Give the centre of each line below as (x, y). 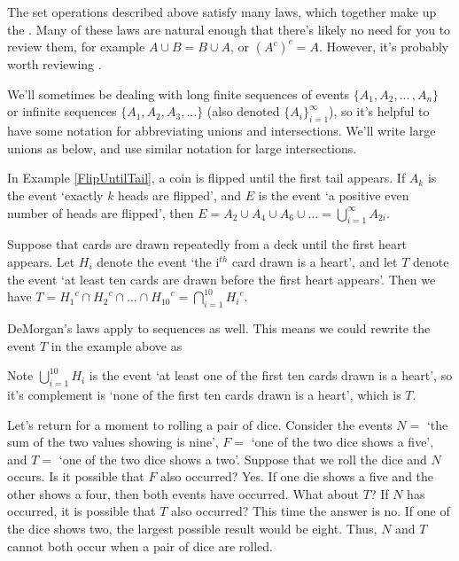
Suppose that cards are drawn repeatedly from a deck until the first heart (207, 244)
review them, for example (76, 47)
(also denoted (243, 111)
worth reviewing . (54, 64)
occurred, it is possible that (82, 511)
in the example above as (117, 345)
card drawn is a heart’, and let (315, 261)
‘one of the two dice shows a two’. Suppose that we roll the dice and (243, 459)
